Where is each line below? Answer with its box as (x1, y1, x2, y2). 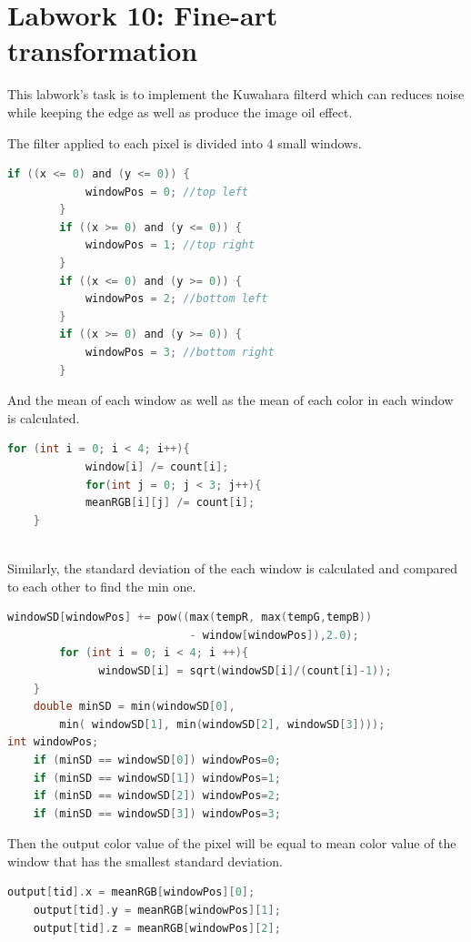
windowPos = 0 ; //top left (85, 185, 248, 198)
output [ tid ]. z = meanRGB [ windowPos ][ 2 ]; (33, 921, 281, 935)
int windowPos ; (7, 735, 99, 749)
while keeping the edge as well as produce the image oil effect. (7, 102, 353, 121)
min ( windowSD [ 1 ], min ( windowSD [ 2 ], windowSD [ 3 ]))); (59, 717, 386, 731)
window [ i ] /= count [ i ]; (85, 461, 229, 473)
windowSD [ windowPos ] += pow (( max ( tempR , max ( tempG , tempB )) (7, 611, 373, 624)
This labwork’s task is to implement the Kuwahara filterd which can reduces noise (7, 85, 465, 104)
